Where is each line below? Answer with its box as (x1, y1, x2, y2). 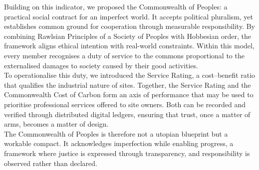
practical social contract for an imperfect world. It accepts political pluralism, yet (4, 11, 254, 21)
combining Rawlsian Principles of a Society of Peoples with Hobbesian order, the (4, 30, 251, 41)
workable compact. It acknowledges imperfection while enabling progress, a (4, 138, 234, 149)
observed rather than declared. (4, 158, 97, 168)
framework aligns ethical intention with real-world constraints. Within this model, (4, 40, 255, 51)
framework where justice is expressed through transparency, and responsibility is (4, 148, 250, 158)
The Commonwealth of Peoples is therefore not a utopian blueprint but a (4, 128, 228, 139)
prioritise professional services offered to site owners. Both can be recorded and (4, 99, 246, 109)
